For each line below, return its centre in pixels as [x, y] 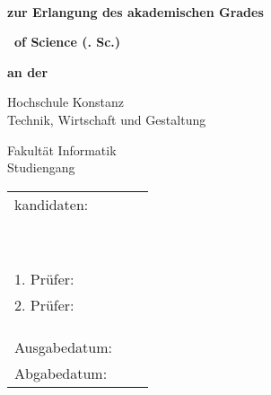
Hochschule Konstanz [66, 102]
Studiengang [41, 167]
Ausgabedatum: [63, 347]
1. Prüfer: [44, 278]
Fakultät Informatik [62, 149]
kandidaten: [52, 204]
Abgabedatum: [61, 373]
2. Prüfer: [44, 304]
